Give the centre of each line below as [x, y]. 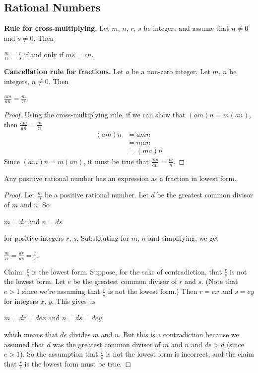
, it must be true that [116, 161]
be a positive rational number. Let [97, 195]
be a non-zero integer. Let [171, 71]
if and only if [44, 54]
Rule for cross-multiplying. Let [57, 28]
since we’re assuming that [61, 291]
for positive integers [34, 238]
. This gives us [74, 301]
